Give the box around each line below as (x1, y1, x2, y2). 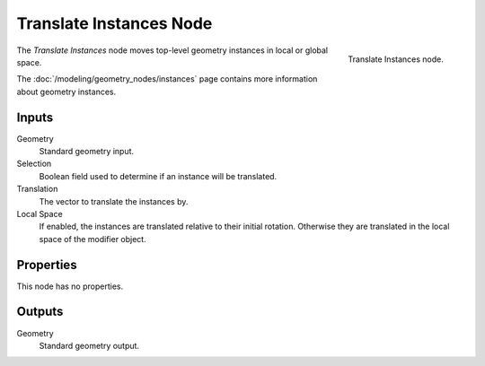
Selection (16, 158, 52, 170)
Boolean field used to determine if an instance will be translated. (39, 170, 278, 181)
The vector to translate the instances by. (39, 196, 189, 206)
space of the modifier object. (39, 233, 147, 244)
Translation (16, 184, 58, 195)
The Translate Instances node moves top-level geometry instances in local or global (16, 45, 328, 56)
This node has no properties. (16, 281, 124, 292)
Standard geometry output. (39, 340, 139, 351)
